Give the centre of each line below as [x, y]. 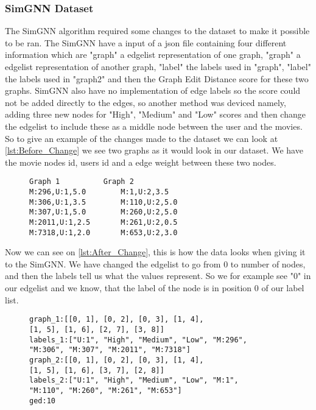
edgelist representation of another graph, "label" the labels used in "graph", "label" [158, 66]
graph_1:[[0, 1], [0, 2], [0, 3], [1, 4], [117, 320]
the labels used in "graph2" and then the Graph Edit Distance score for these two [157, 78]
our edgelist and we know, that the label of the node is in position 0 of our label [155, 288]
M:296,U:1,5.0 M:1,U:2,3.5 [99, 192]
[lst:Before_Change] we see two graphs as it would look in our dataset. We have [154, 150]
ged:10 [42, 401]
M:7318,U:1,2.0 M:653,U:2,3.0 [104, 232]
